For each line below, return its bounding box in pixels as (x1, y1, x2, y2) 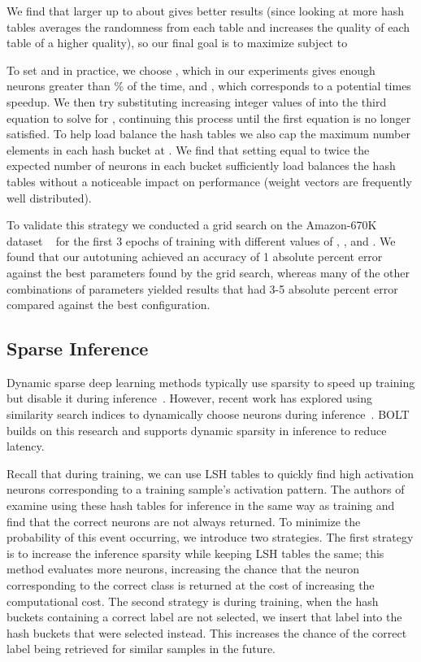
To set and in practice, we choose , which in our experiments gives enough (7, 61, 375, 78)
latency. (7, 438, 45, 455)
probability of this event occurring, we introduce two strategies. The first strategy (7, 529, 414, 546)
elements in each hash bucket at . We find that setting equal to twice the (7, 141, 370, 158)
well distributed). (7, 189, 92, 206)
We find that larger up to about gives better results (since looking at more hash (7, 2, 405, 19)
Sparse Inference (7, 336, 149, 361)
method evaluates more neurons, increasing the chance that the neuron (7, 560, 359, 577)
